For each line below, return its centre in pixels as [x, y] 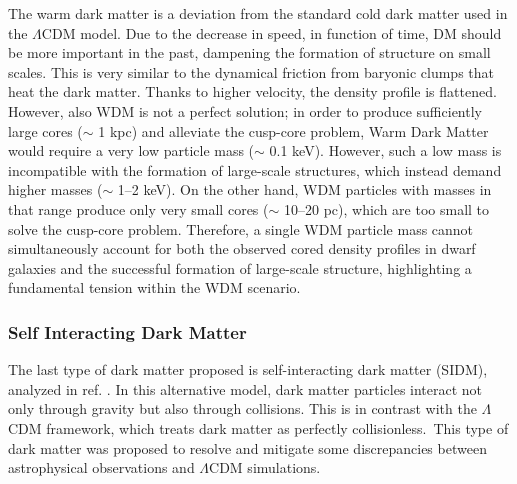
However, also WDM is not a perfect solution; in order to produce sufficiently [245, 110]
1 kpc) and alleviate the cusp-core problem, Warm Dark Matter [293, 130]
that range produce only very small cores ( [138, 208]
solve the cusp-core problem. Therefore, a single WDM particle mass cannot [241, 228]
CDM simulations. [265, 467]
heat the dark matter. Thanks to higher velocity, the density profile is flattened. [252, 91]
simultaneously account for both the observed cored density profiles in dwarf [242, 248]
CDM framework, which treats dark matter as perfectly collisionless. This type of [258, 427]
